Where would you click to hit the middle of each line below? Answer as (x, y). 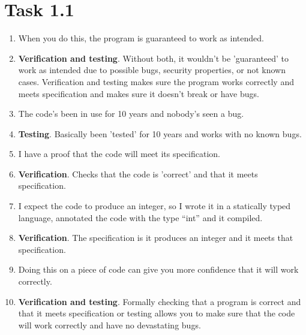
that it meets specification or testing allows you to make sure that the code (157, 313)
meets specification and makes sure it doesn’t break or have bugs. (139, 93)
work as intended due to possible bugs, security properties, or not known (152, 70)
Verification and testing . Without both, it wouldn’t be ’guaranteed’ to (154, 58)
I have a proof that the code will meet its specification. (119, 154)
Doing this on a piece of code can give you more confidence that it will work (158, 269)
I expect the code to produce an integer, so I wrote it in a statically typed (154, 206)
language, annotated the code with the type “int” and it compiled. (140, 217)
